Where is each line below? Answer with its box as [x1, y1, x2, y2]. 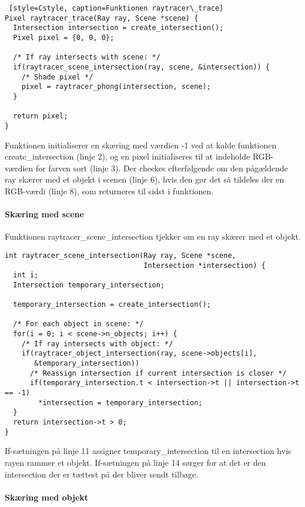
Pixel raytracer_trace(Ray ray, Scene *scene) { [5, 14, 199, 22]
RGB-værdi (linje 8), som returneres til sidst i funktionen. [5, 184, 214, 197]
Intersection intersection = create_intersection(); [13, 24, 224, 32]
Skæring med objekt [5, 491, 89, 503]
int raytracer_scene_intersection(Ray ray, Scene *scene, [5, 251, 236, 260]
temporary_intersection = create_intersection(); [13, 300, 211, 309]
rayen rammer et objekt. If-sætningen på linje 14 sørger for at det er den [5, 456, 266, 468]
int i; [13, 271, 39, 280]
